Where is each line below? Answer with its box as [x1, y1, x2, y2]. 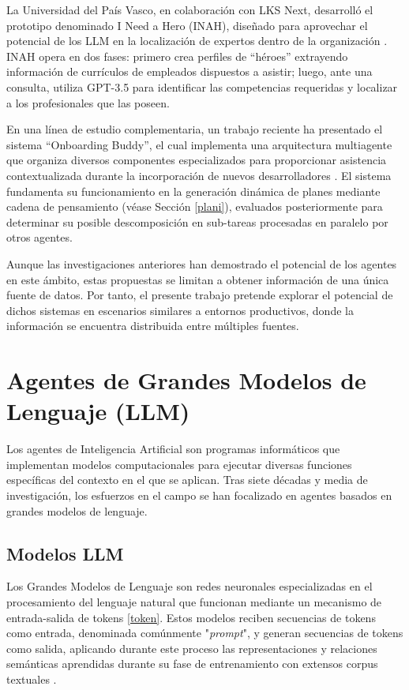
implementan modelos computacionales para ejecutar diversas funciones [6, 456, 352, 472]
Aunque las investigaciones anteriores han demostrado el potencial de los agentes [6, 255, 397, 272]
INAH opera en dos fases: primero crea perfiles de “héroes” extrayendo [6, 47, 348, 64]
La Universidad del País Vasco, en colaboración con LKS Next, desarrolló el [6, 2, 373, 17]
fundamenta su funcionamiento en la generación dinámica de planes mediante [6, 182, 381, 199]
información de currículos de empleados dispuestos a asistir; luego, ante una [6, 63, 373, 80]
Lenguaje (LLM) [6, 395, 190, 427]
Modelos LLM [6, 541, 124, 565]
